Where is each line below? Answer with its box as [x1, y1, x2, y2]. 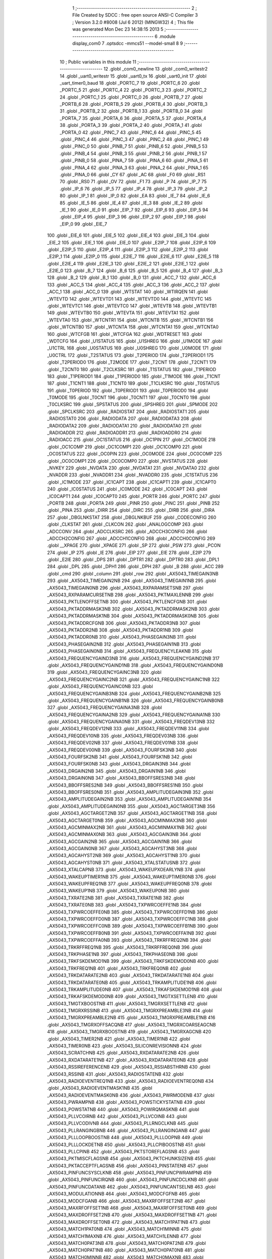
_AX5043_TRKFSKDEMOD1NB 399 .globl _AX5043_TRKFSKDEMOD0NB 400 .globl [47, 958, 219, 964]
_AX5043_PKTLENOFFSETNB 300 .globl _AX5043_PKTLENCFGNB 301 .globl [47, 599, 208, 605]
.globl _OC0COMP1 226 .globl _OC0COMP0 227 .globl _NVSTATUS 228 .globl [47, 458, 208, 464]
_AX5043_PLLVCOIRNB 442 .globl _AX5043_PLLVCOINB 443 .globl [47, 1113, 187, 1119]
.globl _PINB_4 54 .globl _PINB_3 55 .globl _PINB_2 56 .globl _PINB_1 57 [59, 150, 208, 156]
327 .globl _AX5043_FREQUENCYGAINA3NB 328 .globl [47, 705, 162, 711]
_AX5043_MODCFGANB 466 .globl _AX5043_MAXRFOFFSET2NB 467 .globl [47, 1198, 206, 1204]
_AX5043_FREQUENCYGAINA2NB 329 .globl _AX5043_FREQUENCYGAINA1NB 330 [47, 712, 221, 718]
